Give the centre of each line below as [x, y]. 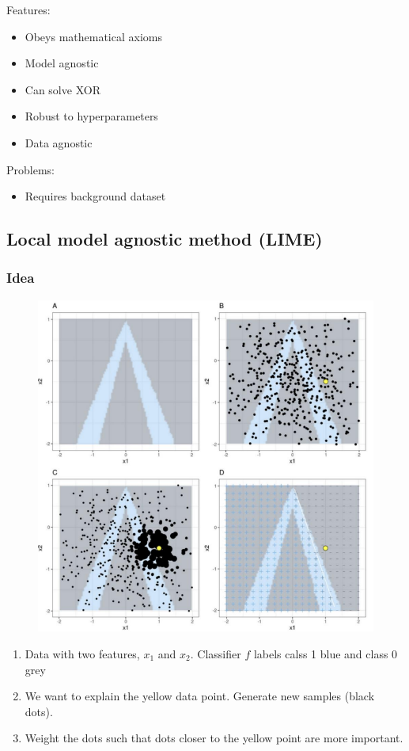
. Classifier [216, 654]
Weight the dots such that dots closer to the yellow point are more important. [214, 738]
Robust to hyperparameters [91, 116]
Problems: [30, 169]
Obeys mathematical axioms [93, 36]
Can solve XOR [62, 89]
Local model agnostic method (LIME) [165, 239]
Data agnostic [59, 142]
